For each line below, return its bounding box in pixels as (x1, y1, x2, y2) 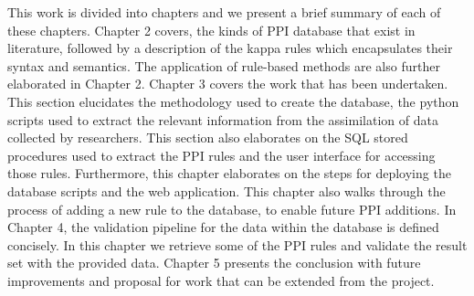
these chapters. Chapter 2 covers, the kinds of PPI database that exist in (7, 20, 416, 39)
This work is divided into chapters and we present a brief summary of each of (7, 3, 441, 21)
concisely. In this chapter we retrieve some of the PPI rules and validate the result (7, 235, 468, 254)
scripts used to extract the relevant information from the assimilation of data (7, 110, 438, 129)
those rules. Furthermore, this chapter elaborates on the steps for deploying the (7, 164, 451, 183)
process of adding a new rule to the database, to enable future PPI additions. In (7, 199, 457, 218)
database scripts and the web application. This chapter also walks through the (7, 181, 446, 200)
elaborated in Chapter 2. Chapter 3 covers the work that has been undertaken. (7, 74, 448, 93)
